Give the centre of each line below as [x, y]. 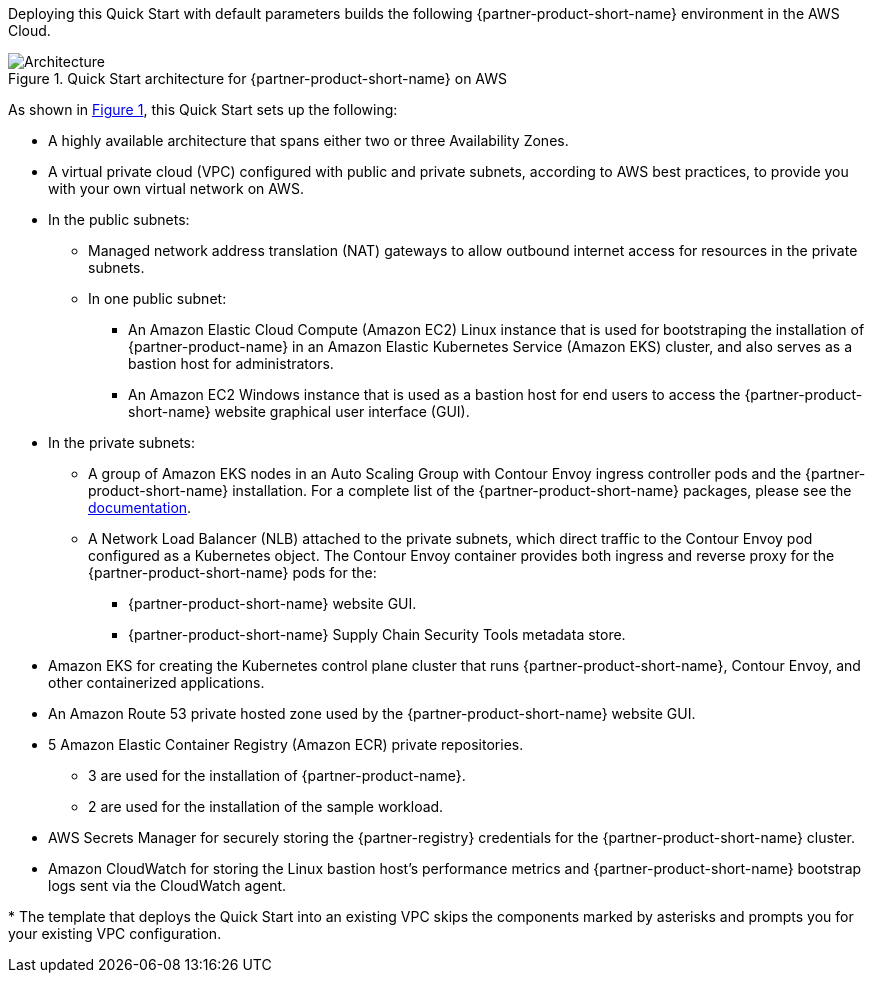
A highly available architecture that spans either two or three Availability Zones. [308, 140]
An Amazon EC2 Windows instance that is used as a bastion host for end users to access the [434, 394]
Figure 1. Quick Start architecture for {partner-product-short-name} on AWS [258, 78]
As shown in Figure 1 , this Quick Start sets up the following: [203, 109]
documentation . [140, 507]
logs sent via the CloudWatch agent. [167, 885]
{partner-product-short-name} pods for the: [232, 572]
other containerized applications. [156, 682]
